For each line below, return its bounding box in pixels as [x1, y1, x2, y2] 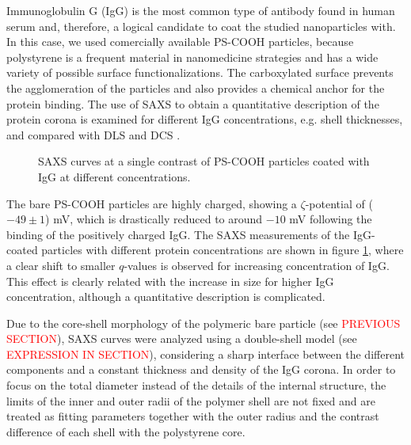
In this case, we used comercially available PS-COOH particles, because [6, 33, 354, 50]
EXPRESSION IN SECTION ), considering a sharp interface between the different [6, 345, 405, 362]
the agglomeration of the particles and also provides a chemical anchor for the [6, 79, 385, 96]
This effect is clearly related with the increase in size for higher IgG [6, 272, 334, 289]
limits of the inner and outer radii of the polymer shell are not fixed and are [6, 392, 375, 409]
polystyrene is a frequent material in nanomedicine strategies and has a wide [6, 48, 379, 65]
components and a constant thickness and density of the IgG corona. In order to [6, 361, 396, 378]
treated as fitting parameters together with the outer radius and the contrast [6, 408, 379, 424]
